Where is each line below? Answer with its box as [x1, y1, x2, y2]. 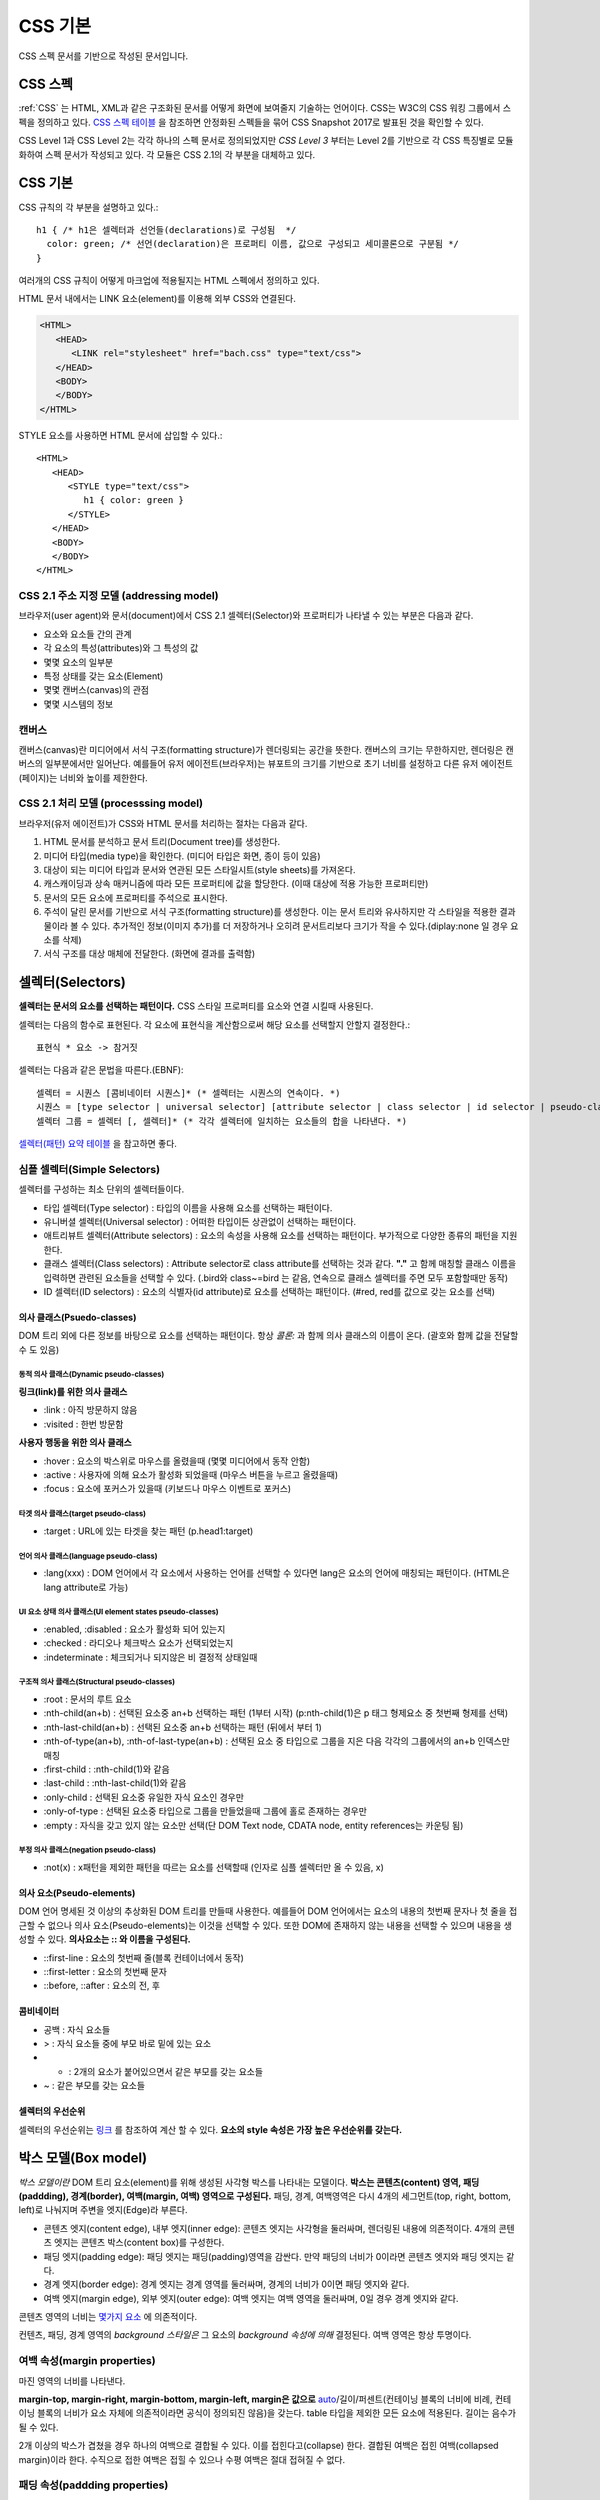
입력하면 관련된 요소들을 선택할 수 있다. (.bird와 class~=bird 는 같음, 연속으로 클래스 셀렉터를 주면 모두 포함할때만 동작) [43, 1271, 509, 1284]
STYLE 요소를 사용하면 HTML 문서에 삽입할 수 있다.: [18, 429, 223, 441]
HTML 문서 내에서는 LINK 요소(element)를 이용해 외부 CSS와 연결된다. [18, 293, 297, 305]
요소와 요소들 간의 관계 [43, 628, 132, 640]
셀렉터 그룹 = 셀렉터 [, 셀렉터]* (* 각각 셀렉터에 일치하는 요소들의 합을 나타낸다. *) [36, 1115, 408, 1127]
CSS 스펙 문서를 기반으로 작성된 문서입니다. [18, 50, 189, 62]
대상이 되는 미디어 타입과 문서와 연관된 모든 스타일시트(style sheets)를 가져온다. [43, 864, 356, 876]
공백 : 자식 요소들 [43, 2023, 111, 2035]
